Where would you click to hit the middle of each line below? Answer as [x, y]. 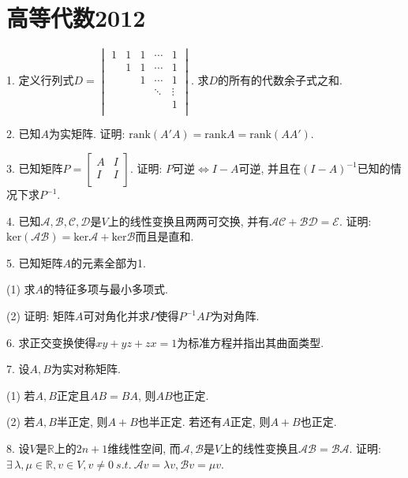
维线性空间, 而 [144, 448]
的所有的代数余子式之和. [280, 80]
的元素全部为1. [109, 262]
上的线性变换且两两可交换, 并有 [189, 220]
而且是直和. [165, 236]
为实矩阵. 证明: [87, 134]
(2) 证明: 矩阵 [41, 316]
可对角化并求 [116, 316]
